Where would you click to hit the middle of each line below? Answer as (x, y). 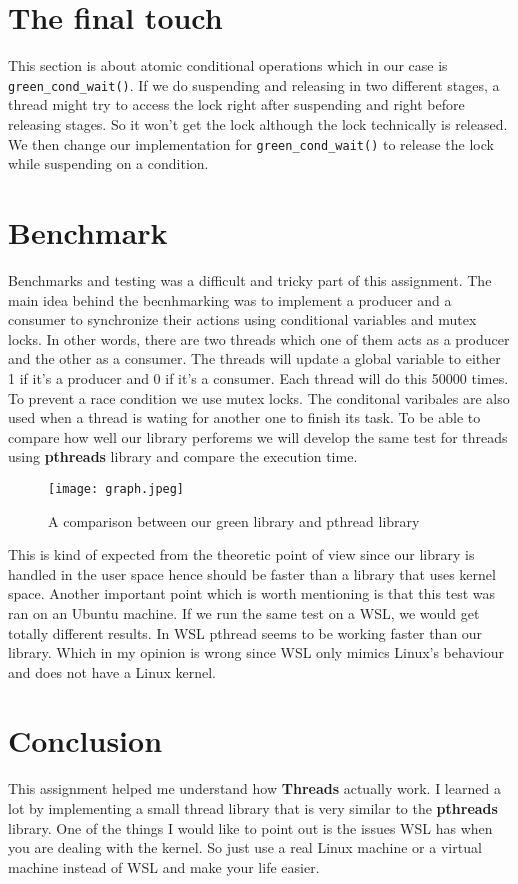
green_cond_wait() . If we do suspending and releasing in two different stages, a (254, 84)
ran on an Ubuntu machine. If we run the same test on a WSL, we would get (244, 612)
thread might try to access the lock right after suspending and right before (236, 104)
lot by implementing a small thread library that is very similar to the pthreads (253, 808)
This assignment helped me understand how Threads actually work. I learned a (254, 788)
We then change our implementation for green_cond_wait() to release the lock (251, 143)
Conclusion (85, 740)
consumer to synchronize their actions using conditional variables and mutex (242, 319)
